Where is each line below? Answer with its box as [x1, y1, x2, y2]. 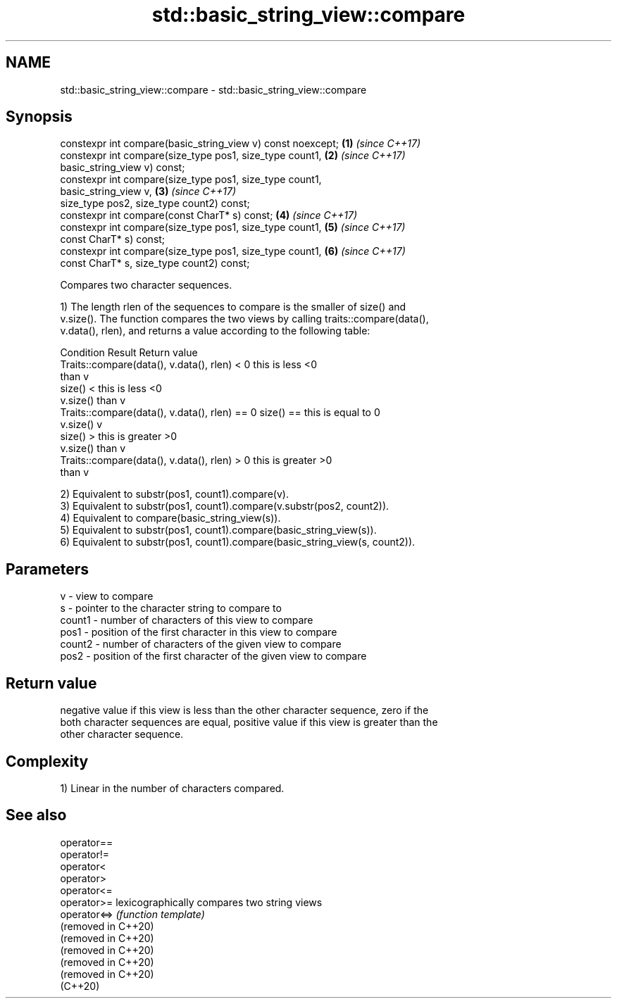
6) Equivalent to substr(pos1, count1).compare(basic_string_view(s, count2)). [60, 536, 416, 548]
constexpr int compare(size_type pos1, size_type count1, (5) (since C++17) [60, 221, 406, 234]
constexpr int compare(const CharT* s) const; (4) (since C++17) [60, 209, 357, 222]
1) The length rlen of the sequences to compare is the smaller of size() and [60, 301, 406, 313]
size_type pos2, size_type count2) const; [60, 197, 250, 210]
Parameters [6, 560, 89, 578]
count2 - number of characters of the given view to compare [60, 638, 342, 651]
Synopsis [6, 108, 73, 126]
